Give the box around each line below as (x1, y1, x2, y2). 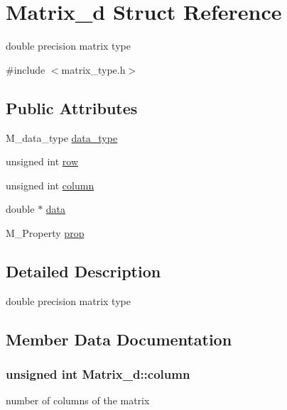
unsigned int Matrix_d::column (6, 365, 190, 382)
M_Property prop (6, 225, 85, 240)
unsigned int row (6, 154, 79, 169)
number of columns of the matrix (6, 393, 150, 408)
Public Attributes (6, 96, 138, 118)
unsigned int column (6, 177, 94, 192)
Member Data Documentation (6, 328, 232, 350)
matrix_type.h (61, 62, 126, 77)
